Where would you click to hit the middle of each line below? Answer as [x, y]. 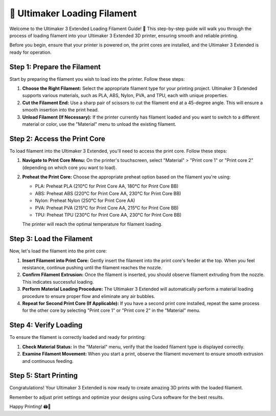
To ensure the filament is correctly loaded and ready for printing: [77, 337]
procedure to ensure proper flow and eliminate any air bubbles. [89, 296]
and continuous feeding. [48, 361]
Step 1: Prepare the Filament [55, 67]
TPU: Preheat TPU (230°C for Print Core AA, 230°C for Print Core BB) [108, 215]
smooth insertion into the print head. [61, 110]
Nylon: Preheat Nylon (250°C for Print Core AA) [85, 201]
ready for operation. [30, 52]
